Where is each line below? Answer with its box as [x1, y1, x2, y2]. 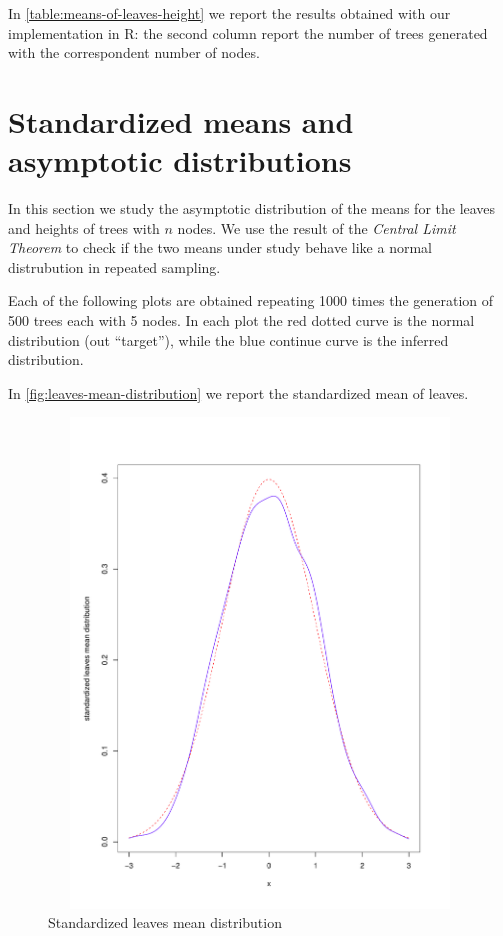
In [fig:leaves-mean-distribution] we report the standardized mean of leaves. [8, 382, 469, 403]
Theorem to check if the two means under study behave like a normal [8, 237, 432, 258]
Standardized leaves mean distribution [48, 912, 282, 933]
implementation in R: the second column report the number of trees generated [8, 22, 488, 43]
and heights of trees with [8, 217, 160, 238]
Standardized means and [8, 100, 354, 141]
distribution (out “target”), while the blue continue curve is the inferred [8, 329, 449, 350]
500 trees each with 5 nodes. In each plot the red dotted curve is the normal [8, 310, 475, 331]
